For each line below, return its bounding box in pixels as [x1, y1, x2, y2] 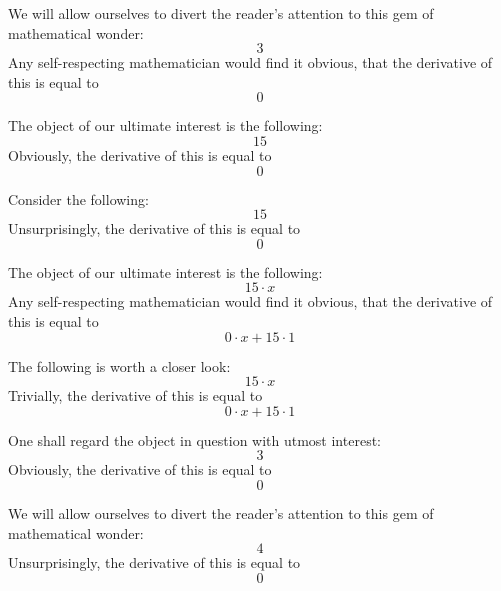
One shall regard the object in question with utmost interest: [8, 429, 381, 450]
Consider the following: [8, 188, 149, 209]
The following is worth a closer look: [8, 355, 231, 376]
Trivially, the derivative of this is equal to [8, 385, 263, 406]
